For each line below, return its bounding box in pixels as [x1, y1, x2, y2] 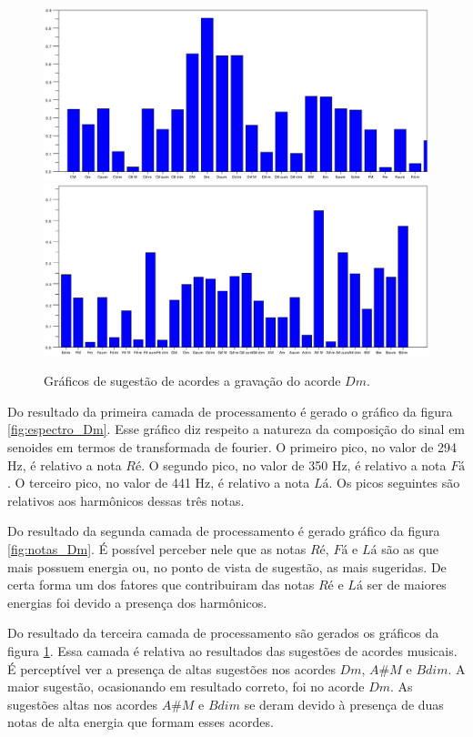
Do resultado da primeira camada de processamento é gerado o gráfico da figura [7, 401, 453, 420]
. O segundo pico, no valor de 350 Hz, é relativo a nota [141, 455, 447, 474]
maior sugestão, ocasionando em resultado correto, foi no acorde [7, 677, 365, 696]
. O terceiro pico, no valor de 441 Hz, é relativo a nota [7, 473, 310, 492]
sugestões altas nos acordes [7, 694, 157, 713]
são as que [381, 539, 438, 558]
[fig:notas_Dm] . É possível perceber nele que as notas [7, 539, 307, 558]
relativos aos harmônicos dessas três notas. [7, 490, 245, 510]
